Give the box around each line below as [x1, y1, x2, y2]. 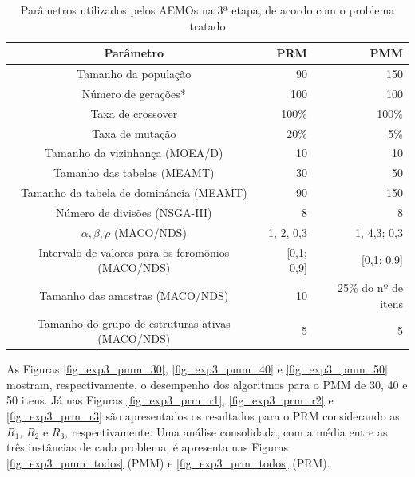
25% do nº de [337, 279, 403, 296]
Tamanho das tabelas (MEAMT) [53, 164, 215, 181]
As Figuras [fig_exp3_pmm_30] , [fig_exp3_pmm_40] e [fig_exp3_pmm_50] [6, 361, 389, 377]
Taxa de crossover [90, 104, 178, 121]
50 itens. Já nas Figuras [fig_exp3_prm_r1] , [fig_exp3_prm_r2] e [6, 392, 334, 408]
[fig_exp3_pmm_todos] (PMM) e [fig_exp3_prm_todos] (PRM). [6, 454, 330, 471]
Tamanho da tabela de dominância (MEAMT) [20, 184, 247, 201]
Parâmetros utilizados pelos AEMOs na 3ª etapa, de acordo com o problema [20, 2, 395, 18]
